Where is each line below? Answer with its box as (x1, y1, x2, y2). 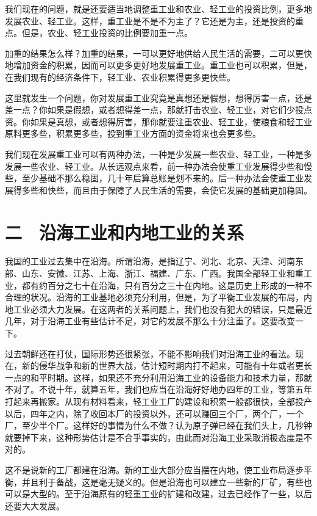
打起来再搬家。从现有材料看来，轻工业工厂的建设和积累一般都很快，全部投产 (5, 394, 312, 407)
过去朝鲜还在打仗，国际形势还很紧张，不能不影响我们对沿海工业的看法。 (5, 347, 295, 360)
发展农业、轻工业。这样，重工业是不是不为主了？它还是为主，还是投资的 (5, 14, 295, 27)
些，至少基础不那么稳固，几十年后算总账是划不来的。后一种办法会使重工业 (5, 172, 304, 184)
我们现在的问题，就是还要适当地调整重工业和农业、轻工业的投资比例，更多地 (5, 2, 312, 15)
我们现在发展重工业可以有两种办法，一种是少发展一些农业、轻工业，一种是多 (5, 147, 312, 160)
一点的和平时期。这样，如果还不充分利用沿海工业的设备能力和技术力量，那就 (5, 371, 312, 383)
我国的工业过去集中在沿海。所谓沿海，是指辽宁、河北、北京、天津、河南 (5, 255, 295, 267)
